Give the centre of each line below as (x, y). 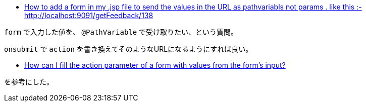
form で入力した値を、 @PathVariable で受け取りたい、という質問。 (121, 32)
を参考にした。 (29, 82)
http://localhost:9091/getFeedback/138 (89, 15)
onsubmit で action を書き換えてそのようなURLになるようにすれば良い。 (128, 49)
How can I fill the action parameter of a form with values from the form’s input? (155, 65)
